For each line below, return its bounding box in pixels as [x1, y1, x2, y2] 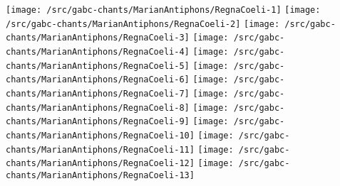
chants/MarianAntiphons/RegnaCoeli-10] [6, 130, 195, 141]
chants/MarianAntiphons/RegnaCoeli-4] [6, 46, 190, 57]
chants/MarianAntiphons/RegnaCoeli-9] [6, 116, 190, 127]
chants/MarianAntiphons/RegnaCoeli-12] [6, 158, 195, 169]
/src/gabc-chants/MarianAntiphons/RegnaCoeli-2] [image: [6, 18, 280, 29]
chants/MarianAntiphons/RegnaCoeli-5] [6, 60, 190, 71]
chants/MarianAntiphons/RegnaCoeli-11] [6, 144, 195, 155]
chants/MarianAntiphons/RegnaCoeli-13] [6, 170, 195, 180]
